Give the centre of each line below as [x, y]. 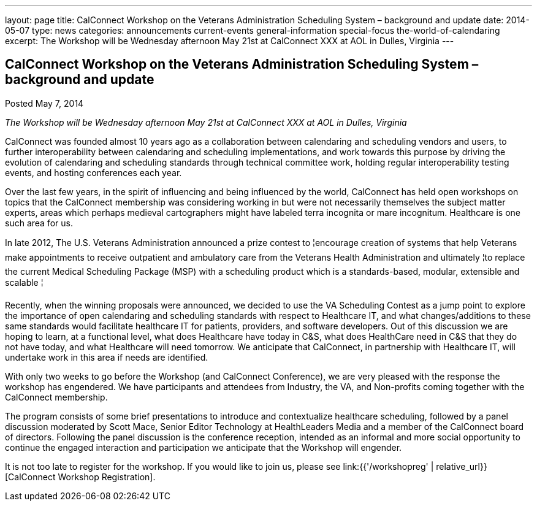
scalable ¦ [24, 282]
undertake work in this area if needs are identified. [107, 357]
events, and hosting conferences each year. [93, 172]
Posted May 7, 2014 [44, 103]
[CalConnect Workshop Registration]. [80, 477]
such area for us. [39, 223]
